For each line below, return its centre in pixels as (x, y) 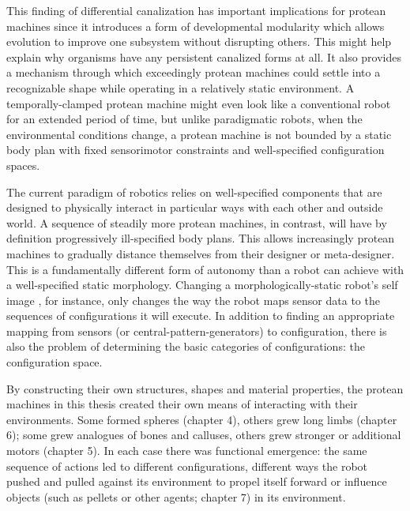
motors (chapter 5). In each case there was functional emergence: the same (187, 451)
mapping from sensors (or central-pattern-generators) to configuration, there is (197, 331)
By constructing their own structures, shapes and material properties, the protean (205, 388)
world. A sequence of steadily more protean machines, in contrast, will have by (197, 222)
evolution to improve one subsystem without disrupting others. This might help (199, 41)
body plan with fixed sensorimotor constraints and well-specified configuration (196, 150)
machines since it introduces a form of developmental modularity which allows (196, 26)
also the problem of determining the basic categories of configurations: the (186, 346)
